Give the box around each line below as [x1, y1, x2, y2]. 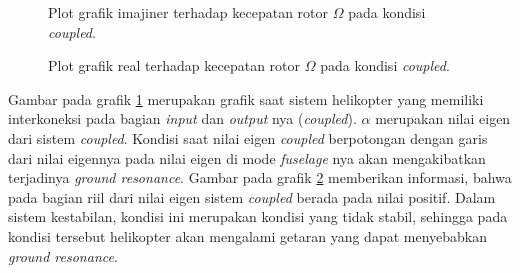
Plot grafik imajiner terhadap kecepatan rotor [48, 2, 329, 22]
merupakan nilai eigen [375, 108, 511, 129]
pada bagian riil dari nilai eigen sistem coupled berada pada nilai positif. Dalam [8, 186, 496, 207]
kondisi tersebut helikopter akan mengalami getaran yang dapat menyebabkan [8, 225, 488, 246]
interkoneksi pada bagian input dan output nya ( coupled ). [8, 108, 357, 129]
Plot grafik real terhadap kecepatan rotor [48, 55, 301, 76]
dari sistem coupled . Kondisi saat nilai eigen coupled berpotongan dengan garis [8, 127, 488, 148]
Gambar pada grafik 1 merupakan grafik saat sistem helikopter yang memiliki [8, 88, 484, 109]
